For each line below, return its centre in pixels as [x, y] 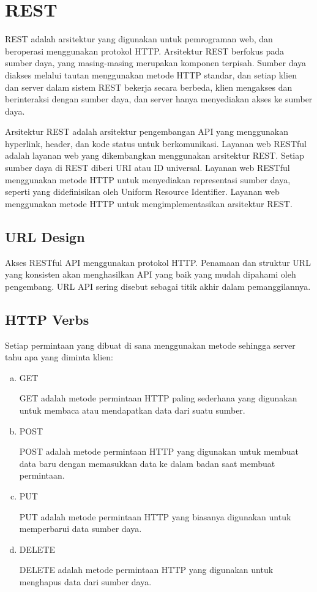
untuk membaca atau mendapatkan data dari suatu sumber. [132, 410]
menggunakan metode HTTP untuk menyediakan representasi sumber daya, [148, 179]
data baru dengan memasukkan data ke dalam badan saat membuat [147, 463]
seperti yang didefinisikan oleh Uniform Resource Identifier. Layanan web [142, 192]
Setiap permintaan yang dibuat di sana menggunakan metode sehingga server [150, 345]
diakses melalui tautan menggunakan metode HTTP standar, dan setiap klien [151, 74]
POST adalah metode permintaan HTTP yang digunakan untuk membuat [159, 451]
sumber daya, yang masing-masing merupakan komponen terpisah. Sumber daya [156, 63]
